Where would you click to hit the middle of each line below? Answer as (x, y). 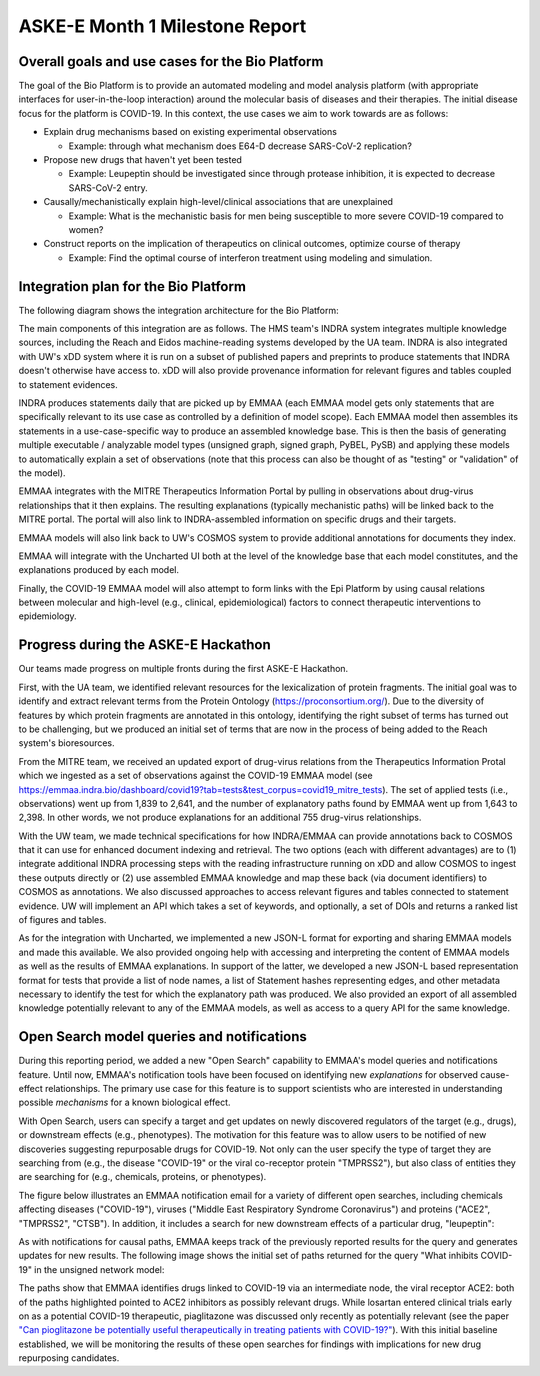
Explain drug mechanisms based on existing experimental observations (190, 132)
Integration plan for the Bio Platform (132, 286)
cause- (495, 1074)
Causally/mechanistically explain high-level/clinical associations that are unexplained (218, 202)
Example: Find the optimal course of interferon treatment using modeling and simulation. (250, 257)
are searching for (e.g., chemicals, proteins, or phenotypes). (142, 1177)
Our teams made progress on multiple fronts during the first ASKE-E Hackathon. (183, 669)
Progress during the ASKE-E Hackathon (144, 645)
